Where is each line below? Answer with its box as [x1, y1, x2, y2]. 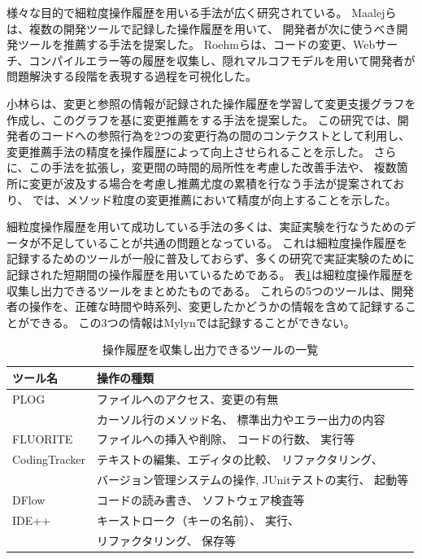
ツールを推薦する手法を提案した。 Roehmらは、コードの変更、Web [17, 36, 376, 53]
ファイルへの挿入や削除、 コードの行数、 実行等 [96, 430, 355, 448]
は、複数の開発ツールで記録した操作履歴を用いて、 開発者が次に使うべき [7, 20, 397, 37]
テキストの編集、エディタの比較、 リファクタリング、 [96, 451, 383, 468]
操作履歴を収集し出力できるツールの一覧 [102, 341, 319, 358]
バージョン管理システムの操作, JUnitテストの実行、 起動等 [96, 471, 409, 488]
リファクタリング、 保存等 [96, 531, 237, 548]
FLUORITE [12, 430, 73, 448]
